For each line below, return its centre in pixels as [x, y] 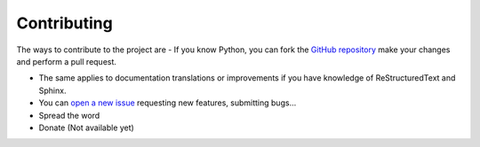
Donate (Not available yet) [87, 128]
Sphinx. [52, 90]
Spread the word [69, 115]
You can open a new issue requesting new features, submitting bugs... [168, 103]
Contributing [64, 23]
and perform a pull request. [67, 61]
